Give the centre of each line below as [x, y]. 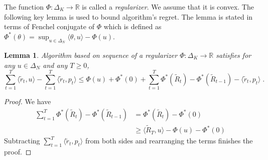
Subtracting [22, 141]
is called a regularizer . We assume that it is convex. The [168, 7]
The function [24, 7]
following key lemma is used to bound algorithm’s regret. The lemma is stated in [128, 16]
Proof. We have [28, 101]
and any [55, 65]
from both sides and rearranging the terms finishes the [169, 141]
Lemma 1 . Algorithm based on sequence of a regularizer [91, 55]
